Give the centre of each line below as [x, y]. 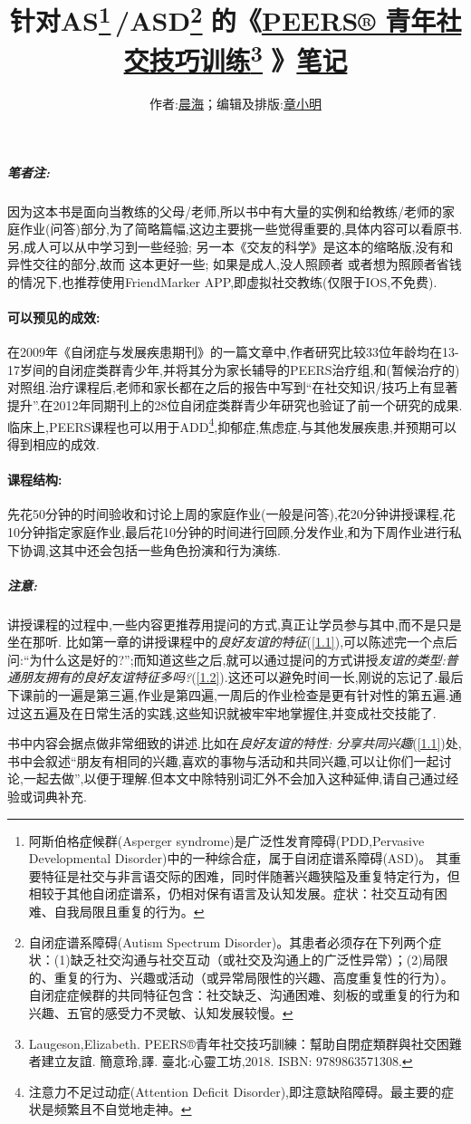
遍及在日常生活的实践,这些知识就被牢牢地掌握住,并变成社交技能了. [240, 712]
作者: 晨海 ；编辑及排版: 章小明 [235, 103]
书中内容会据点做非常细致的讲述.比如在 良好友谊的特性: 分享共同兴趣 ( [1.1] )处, [235, 743]
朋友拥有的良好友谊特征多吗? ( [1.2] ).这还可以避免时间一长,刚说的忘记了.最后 [241, 677]
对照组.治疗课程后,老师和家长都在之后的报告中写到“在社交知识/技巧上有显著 [233, 387]
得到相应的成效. [53, 443]
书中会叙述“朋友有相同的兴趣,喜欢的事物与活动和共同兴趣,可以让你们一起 [223, 760]
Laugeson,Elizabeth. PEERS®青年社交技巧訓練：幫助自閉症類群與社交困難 [245, 1043]
